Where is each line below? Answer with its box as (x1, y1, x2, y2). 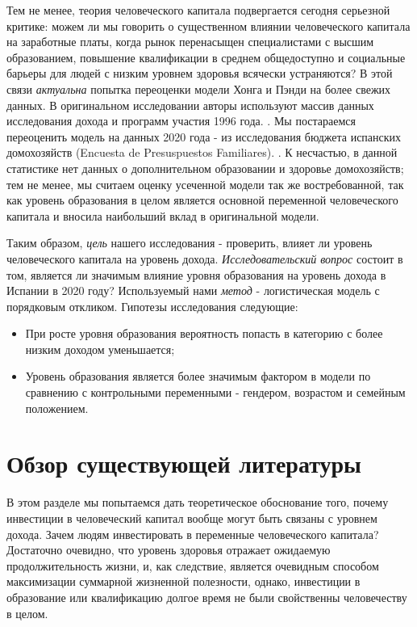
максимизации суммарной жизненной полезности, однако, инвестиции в (6, 573, 361, 590)
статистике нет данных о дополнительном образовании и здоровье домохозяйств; (6, 159, 404, 176)
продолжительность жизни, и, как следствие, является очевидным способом (6, 557, 379, 574)
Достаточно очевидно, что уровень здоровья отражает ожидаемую (6, 541, 331, 558)
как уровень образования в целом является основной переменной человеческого (6, 191, 398, 208)
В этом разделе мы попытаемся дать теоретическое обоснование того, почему (6, 494, 389, 511)
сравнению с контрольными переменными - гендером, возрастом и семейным (25, 384, 406, 401)
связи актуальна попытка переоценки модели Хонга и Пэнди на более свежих (6, 80, 391, 97)
